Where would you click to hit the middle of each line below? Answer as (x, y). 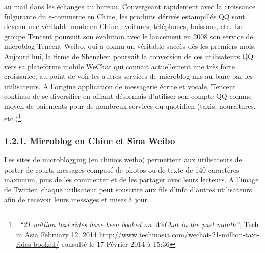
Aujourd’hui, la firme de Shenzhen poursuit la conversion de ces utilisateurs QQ (129, 56)
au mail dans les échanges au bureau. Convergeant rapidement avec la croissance (130, 6)
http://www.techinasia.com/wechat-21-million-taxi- (179, 234)
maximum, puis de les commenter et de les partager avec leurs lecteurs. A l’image (131, 179)
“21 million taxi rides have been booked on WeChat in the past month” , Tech (139, 224)
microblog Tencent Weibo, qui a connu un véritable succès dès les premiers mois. (130, 46)
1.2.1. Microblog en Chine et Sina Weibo (90, 140)
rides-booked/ (37, 244)
